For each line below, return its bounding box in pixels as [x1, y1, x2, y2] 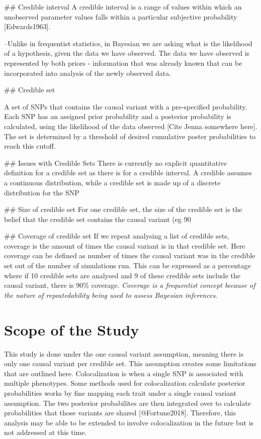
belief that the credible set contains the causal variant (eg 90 [4, 213, 191, 224]
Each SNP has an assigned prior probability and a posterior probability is [4, 111, 231, 122]
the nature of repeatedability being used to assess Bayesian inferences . [4, 289, 218, 300]
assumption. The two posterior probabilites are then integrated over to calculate [4, 397, 251, 408]
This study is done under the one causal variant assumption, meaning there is [4, 348, 244, 359]
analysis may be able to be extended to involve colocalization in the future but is [4, 417, 254, 427]
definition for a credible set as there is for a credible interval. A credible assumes [4, 167, 252, 178]
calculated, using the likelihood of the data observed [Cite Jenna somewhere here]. [4, 121, 257, 131]
